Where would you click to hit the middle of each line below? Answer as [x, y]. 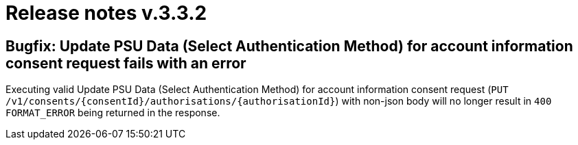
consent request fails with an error [126, 63]
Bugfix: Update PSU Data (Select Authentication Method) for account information [289, 46]
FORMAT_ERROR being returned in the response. [113, 113]
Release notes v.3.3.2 [106, 13]
